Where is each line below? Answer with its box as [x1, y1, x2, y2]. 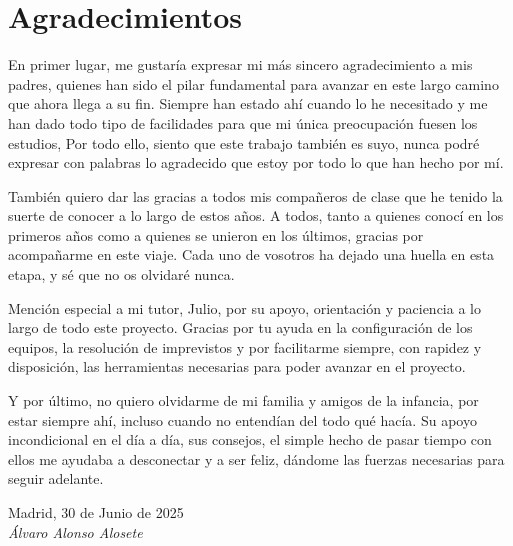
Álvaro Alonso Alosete [8, 521, 143, 542]
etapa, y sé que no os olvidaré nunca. [8, 264, 235, 285]
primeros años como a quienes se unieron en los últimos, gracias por [8, 224, 424, 245]
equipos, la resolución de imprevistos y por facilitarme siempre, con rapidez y [8, 336, 482, 357]
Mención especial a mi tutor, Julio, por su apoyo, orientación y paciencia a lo [8, 297, 481, 318]
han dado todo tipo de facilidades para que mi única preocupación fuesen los [8, 112, 478, 133]
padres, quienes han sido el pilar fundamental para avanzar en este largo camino [8, 73, 499, 94]
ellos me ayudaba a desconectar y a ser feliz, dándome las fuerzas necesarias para [8, 448, 505, 469]
